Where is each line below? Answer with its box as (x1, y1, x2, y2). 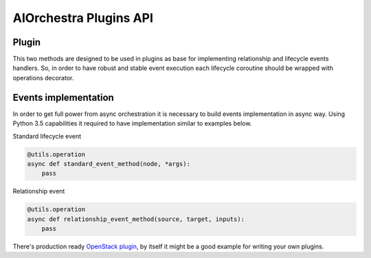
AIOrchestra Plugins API (12, 10, 154, 25)
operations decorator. (12, 73, 74, 82)
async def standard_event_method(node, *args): (27, 160, 190, 167)
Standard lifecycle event (12, 132, 82, 140)
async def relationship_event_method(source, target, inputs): (27, 215, 245, 223)
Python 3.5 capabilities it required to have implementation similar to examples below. (12, 119, 252, 128)
